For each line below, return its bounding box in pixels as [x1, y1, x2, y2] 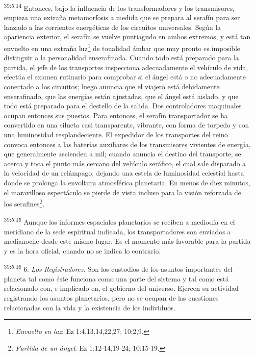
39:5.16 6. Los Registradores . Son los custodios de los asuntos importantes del [4, 262, 233, 274]
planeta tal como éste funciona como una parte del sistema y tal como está [4, 273, 229, 283]
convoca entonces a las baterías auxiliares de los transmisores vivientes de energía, [4, 139, 251, 149]
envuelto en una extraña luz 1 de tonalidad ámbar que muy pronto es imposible [4, 42, 240, 53]
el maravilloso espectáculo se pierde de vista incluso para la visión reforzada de [4, 187, 241, 197]
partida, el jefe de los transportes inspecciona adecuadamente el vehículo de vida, [4, 62, 248, 72]
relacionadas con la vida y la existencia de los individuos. [4, 302, 176, 312]
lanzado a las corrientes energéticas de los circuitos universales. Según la [4, 22, 221, 32]
